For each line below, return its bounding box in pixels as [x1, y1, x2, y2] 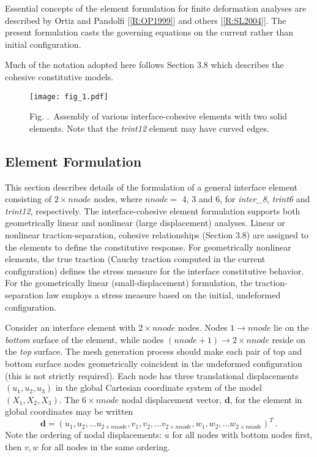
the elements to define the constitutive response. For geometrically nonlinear [5, 240, 291, 253]
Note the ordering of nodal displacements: [5, 428, 162, 441]
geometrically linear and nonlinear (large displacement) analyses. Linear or [5, 216, 285, 229]
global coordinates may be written [5, 405, 133, 418]
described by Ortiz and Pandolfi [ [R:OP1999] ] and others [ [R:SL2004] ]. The [5, 13, 286, 26]
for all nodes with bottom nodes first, [172, 428, 313, 441]
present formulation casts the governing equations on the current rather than [5, 26, 294, 39]
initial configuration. [5, 37, 81, 50]
